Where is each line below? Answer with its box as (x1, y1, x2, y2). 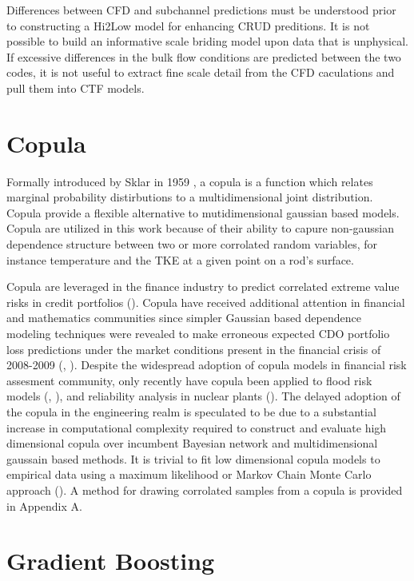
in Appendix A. (6, 497, 82, 514)
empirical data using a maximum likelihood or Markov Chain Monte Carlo (6, 466, 372, 483)
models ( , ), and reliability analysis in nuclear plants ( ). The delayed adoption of (6, 388, 400, 404)
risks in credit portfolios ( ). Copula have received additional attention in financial (6, 293, 405, 310)
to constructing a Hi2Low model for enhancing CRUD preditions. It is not (6, 17, 370, 34)
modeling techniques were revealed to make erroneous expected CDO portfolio (6, 325, 390, 342)
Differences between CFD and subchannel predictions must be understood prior (6, 2, 396, 18)
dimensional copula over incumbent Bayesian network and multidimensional (6, 435, 378, 452)
